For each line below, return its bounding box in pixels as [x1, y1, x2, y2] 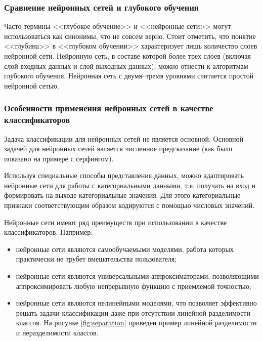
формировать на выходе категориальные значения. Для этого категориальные [4, 190, 241, 200]
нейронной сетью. [4, 80, 59, 91]
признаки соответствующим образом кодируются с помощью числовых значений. [4, 200, 255, 210]
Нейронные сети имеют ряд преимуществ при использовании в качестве [4, 217, 227, 227]
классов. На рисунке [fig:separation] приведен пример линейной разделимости [16, 317, 257, 328]
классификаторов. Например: [4, 227, 93, 237]
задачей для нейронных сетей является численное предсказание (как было [4, 143, 233, 154]
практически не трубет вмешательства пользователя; [16, 253, 177, 264]
